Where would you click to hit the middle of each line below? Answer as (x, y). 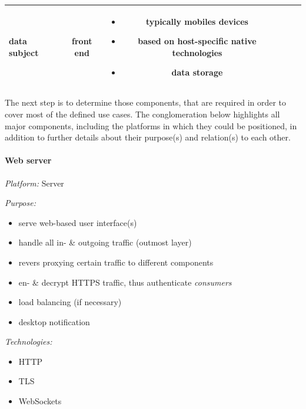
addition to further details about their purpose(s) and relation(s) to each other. (148, 137)
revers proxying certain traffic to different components (116, 262)
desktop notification (54, 321)
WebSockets (40, 401)
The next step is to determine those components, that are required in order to (146, 102)
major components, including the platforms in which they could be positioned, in (151, 125)
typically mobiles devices (197, 21)
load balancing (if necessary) (70, 302)
